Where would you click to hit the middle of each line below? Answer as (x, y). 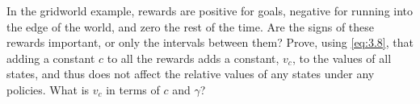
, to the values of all (342, 58)
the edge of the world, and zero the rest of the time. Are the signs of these (191, 26)
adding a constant (51, 58)
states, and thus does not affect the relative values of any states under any (191, 74)
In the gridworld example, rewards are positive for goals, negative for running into (210, 10)
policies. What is (48, 89)
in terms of (133, 89)
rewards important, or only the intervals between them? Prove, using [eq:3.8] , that (210, 42)
